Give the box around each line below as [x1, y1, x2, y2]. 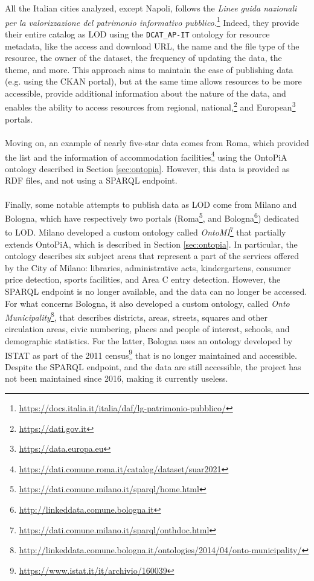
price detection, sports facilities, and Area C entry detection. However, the [5, 273, 281, 286]
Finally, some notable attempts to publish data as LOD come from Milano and [5, 197, 297, 210]
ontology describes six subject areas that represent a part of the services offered [5, 249, 299, 262]
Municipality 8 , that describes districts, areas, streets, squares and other [5, 309, 268, 323]
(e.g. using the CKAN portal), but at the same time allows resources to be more [5, 75, 302, 88]
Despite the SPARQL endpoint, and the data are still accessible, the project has [5, 360, 301, 373]
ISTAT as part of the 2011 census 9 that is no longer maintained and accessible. [5, 347, 297, 361]
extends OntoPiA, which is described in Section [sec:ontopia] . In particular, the [5, 237, 298, 250]
